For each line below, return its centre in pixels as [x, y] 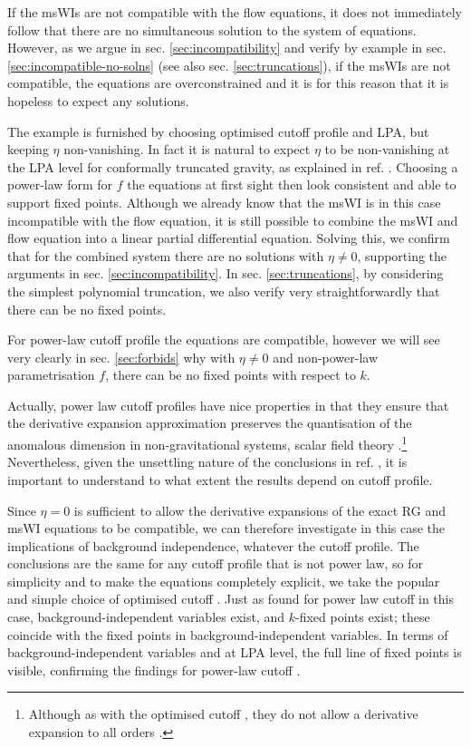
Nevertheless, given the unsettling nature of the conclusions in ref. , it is [207, 462]
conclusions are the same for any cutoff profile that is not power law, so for [216, 563]
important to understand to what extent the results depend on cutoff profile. [220, 479]
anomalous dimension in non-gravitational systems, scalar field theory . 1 [207, 443]
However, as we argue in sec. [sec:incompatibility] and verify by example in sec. [227, 48]
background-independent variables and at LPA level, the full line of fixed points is [235, 652]
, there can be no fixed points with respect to [231, 375]
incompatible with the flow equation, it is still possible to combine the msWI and [233, 220]
